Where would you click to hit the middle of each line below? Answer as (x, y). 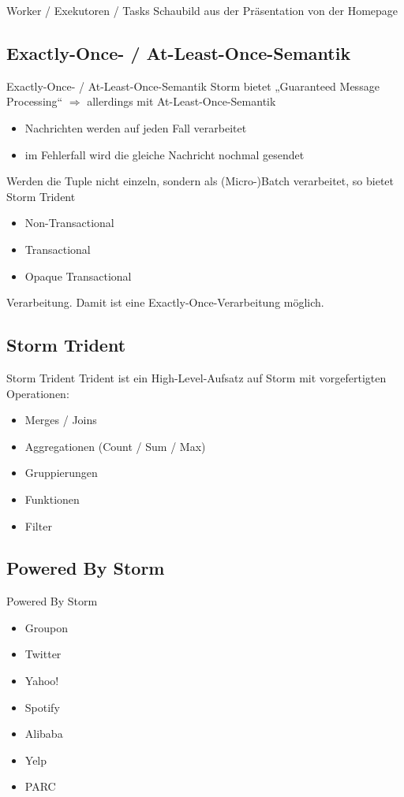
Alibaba (44, 734)
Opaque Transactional (78, 276)
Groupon (47, 627)
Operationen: (38, 393)
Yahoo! (42, 681)
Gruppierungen (61, 473)
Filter (38, 525)
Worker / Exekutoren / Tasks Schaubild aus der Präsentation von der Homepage (202, 10)
